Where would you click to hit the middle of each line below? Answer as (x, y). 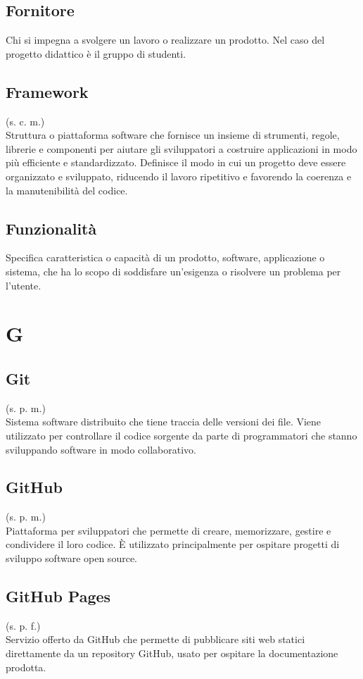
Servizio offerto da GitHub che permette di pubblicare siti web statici (155, 639)
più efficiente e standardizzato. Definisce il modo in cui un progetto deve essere (176, 162)
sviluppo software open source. (71, 558)
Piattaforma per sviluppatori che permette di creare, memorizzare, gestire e (168, 530)
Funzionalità (51, 228)
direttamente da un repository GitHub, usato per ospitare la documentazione (172, 653)
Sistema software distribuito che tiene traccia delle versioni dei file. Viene (164, 422)
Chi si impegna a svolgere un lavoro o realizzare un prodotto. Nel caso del (165, 40)
